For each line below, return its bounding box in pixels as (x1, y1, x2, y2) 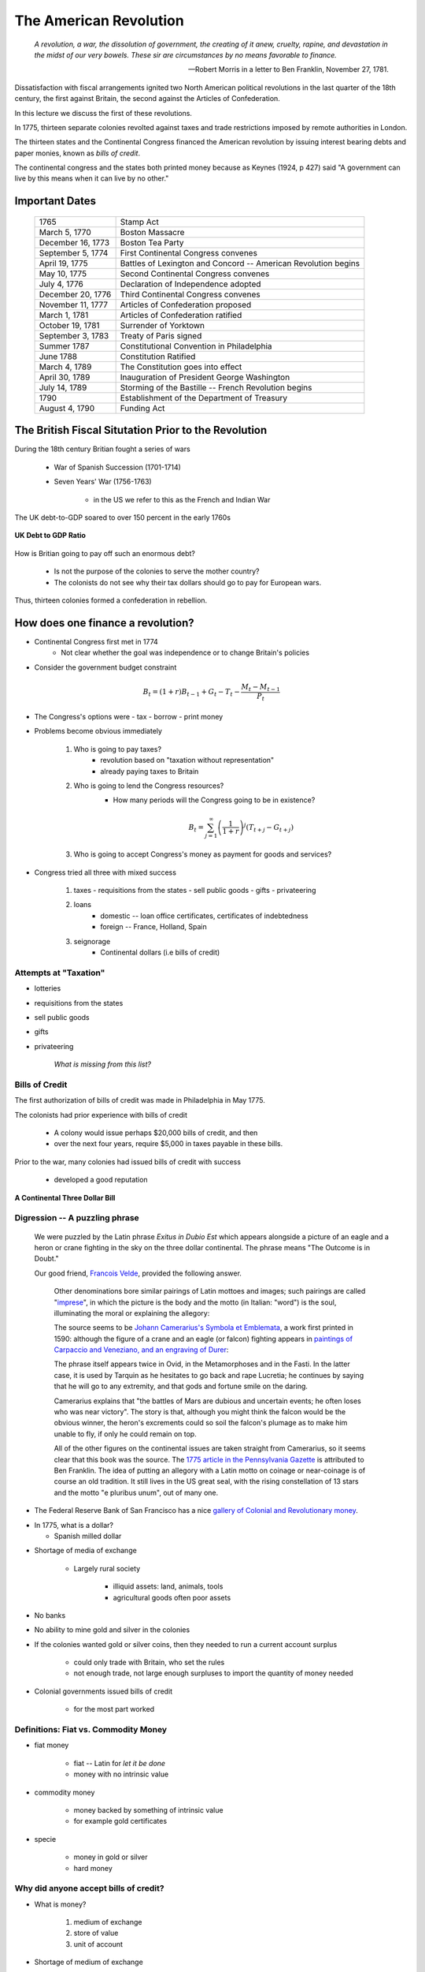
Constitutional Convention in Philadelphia (120, 340, 272, 351)
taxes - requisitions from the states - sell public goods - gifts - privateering (73, 886, 316, 895)
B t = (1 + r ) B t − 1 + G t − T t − (142, 687, 240, 698)
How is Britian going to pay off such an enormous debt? (14, 548, 196, 558)
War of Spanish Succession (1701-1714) (54, 462, 181, 472)
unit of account (73, 1939, 124, 1948)
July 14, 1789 (39, 382, 87, 393)
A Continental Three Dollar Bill (14, 1193, 116, 1202)
